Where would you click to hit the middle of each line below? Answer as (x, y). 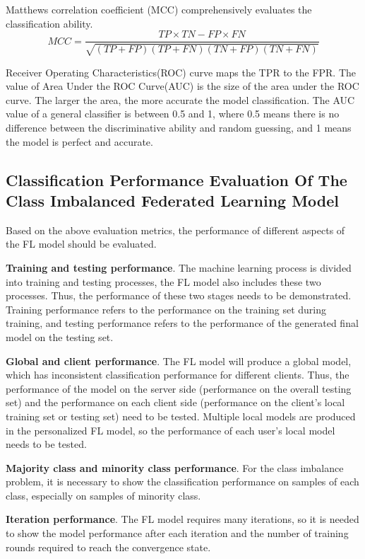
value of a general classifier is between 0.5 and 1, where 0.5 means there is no (173, 114)
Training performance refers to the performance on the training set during (166, 309)
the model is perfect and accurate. (79, 141)
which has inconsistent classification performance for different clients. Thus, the (178, 375)
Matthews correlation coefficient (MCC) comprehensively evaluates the (159, 9)
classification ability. (49, 23)
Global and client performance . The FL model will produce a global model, (179, 361)
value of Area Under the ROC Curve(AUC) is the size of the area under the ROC (182, 86)
